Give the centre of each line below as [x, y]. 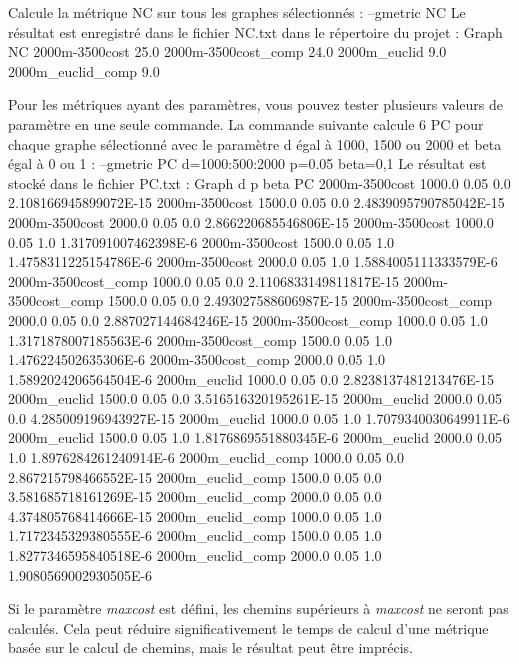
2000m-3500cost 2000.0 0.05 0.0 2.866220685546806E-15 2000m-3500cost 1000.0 [251, 221]
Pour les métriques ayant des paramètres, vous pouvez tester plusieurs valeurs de [255, 104]
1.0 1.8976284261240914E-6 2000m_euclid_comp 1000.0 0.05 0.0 [206, 457]
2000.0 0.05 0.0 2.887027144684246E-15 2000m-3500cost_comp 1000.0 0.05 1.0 [248, 319]
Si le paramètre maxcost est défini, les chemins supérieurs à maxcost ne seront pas [258, 608]
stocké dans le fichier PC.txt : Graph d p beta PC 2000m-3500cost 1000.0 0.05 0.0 [259, 182]
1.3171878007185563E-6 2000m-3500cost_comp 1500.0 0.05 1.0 [200, 339]
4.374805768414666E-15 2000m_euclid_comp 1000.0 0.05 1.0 [195, 515]
